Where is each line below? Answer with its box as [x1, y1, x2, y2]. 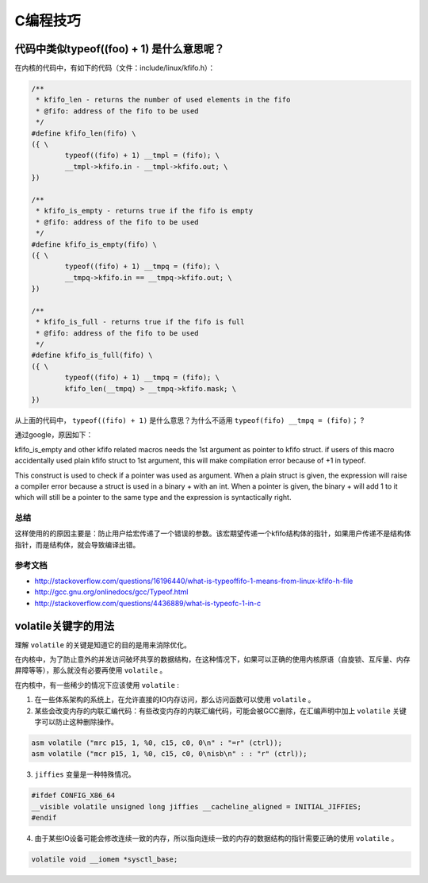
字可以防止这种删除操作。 [34, 717, 118, 727]
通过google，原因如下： [14, 430, 94, 440]
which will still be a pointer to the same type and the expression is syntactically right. [14, 493, 292, 502]
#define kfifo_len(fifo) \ [31, 129, 136, 138]
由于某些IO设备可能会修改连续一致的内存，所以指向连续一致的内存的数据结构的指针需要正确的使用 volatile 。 [34, 834, 399, 843]
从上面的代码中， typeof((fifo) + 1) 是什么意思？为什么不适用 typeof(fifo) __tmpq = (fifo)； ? [14, 415, 365, 424]
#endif [31, 813, 57, 823]
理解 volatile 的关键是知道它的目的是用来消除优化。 [14, 639, 192, 650]
